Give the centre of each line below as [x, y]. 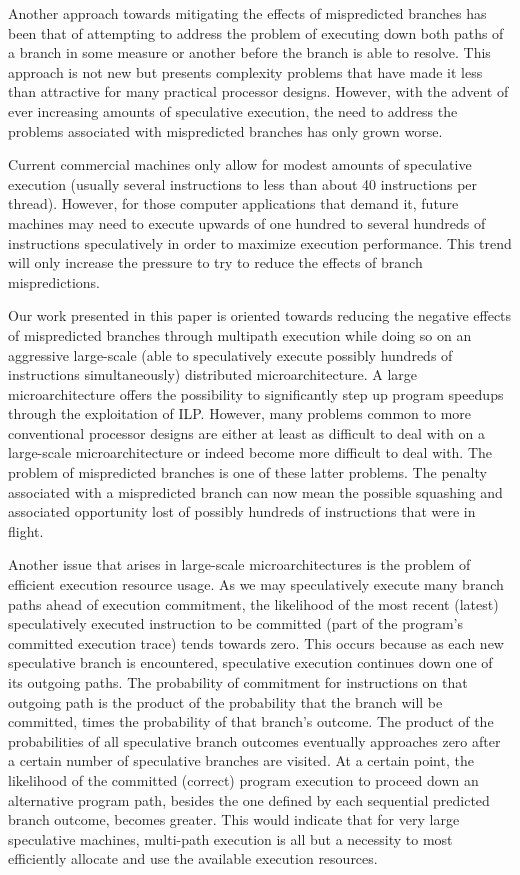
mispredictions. [54, 281]
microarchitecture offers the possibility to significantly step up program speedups [256, 393]
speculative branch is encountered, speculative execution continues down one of [250, 662]
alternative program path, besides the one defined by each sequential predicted [249, 799]
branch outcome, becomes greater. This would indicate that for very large [234, 819]
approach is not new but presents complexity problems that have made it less [245, 71]
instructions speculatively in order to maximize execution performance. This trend [260, 242]
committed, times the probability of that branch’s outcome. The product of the [251, 721]
